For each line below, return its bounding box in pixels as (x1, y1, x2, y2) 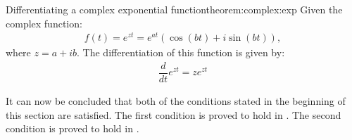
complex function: (6, 15, 82, 30)
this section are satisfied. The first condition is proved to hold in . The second (6, 107, 341, 122)
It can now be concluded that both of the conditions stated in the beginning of (6, 93, 346, 108)
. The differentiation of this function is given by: (77, 45, 285, 60)
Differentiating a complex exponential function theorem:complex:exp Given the (6, 2, 343, 16)
